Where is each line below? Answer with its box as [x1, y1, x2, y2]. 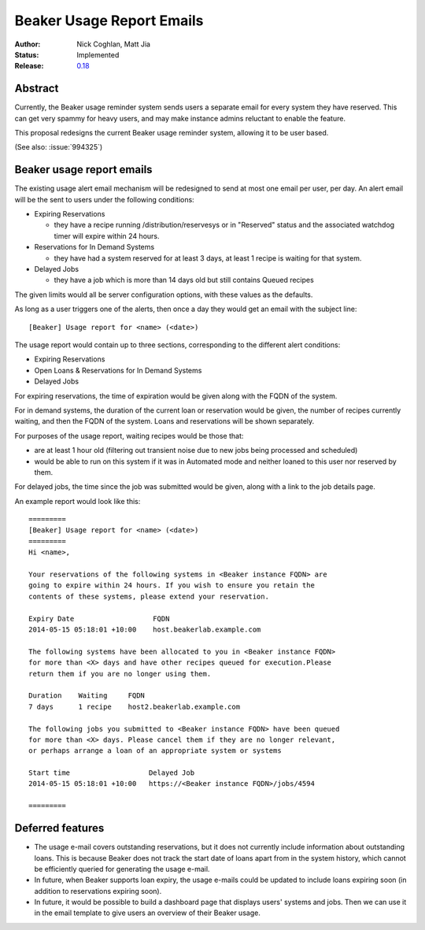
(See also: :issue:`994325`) [14, 143, 103, 152]
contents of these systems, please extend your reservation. [28, 591, 269, 601]
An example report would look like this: [14, 496, 141, 506]
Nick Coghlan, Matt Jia [76, 39, 151, 49]
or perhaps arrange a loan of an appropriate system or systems [28, 747, 283, 755]
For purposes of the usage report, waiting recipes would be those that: [14, 431, 244, 440]
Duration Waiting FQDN [28, 691, 146, 700]
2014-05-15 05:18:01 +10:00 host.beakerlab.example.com [28, 624, 261, 634]
